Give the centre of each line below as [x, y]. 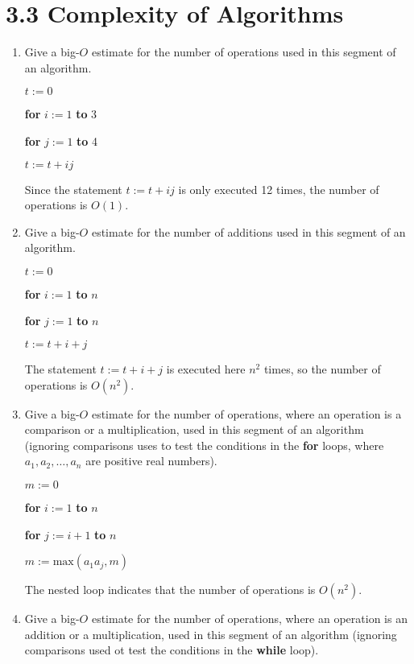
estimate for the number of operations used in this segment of [244, 52]
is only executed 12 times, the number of [279, 189]
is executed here [206, 369]
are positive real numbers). [151, 461]
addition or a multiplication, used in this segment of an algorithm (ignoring [211, 634]
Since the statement [73, 189]
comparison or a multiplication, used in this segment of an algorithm [194, 429]
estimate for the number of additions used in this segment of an [248, 231]
